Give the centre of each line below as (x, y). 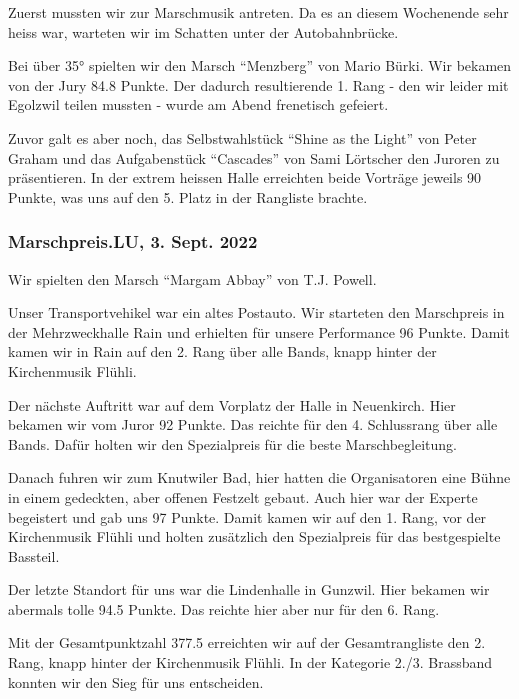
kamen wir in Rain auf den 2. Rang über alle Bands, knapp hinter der (222, 351)
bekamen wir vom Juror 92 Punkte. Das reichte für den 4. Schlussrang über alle (253, 424)
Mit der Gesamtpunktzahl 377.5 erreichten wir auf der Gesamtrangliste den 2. (247, 642)
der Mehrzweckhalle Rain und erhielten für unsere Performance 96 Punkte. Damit (259, 331)
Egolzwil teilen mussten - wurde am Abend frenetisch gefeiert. (198, 104)
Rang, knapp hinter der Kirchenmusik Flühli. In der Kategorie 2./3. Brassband (250, 662)
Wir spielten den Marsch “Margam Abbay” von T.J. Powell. (192, 278)
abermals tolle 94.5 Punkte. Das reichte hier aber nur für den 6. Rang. (224, 608)
